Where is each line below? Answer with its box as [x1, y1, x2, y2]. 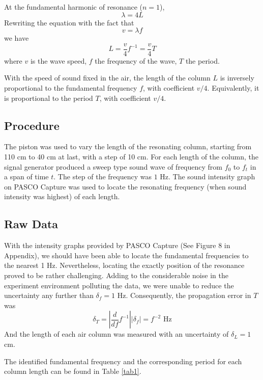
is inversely [220, 72, 254, 83]
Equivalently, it [212, 83, 259, 93]
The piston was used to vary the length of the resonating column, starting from [4, 141, 252, 152]
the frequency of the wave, [95, 55, 177, 66]
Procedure [4, 117, 60, 133]
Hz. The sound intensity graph [160, 171, 255, 182]
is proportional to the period [4, 92, 93, 103]
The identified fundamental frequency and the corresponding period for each [4, 356, 242, 366]
